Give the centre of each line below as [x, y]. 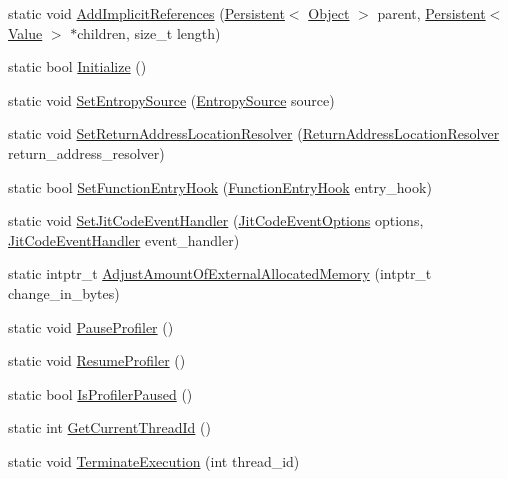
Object [329, 13]
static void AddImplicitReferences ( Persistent [146, 13]
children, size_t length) [149, 32]
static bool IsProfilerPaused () [100, 393]
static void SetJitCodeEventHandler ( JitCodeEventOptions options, [216, 220]
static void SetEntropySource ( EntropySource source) [171, 99]
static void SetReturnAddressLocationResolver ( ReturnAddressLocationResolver [254, 133]
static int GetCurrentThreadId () [109, 427]
